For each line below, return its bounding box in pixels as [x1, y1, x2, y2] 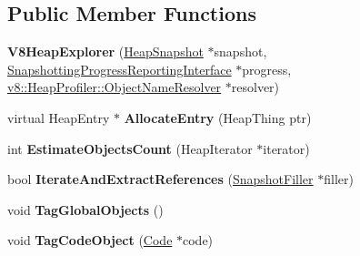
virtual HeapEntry [7, 108, 110, 127]
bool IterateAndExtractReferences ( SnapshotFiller [7, 169, 314, 189]
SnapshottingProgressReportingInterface [7, 59, 232, 78]
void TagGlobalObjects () [7, 200, 164, 219]
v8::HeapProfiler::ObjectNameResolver [7, 77, 222, 97]
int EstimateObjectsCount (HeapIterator [7, 138, 253, 158]
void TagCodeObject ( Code [7, 230, 173, 250]
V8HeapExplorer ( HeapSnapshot [7, 42, 204, 61]
